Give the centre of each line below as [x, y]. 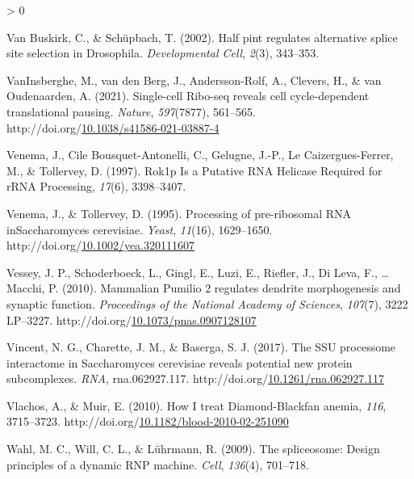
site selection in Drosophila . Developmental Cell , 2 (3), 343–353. [163, 53]
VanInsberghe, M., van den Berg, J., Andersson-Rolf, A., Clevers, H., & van [194, 80]
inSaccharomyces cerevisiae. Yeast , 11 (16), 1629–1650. [140, 229]
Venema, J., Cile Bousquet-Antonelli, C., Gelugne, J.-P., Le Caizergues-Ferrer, [200, 155]
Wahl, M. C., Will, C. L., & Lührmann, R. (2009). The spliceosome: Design [193, 449]
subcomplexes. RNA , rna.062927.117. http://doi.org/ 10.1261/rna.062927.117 [196, 378]
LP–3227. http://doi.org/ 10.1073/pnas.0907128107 [132, 319]
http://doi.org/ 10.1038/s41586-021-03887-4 [113, 127]
